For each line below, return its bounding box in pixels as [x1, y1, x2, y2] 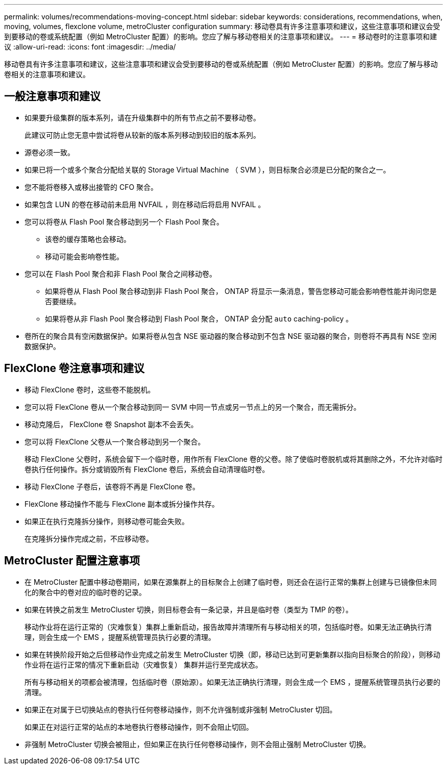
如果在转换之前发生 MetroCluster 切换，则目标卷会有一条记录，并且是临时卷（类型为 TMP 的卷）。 [24, 605, 353, 614]
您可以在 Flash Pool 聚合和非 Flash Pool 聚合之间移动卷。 [24, 269, 217, 278]
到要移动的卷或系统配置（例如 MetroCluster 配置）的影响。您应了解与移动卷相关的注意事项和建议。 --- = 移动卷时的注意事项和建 [4, 32, 437, 41]
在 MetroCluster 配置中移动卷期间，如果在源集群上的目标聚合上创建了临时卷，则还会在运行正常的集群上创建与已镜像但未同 [24, 577, 437, 586]
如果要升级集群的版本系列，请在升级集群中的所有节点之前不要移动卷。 [24, 113, 260, 122]
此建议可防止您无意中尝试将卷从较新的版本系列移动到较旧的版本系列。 [24, 130, 260, 139]
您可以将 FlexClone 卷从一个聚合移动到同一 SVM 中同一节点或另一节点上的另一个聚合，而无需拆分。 [24, 402, 361, 411]
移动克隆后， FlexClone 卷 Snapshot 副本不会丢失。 [24, 419, 198, 429]
